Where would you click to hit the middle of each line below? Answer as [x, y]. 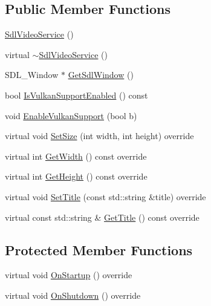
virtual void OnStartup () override [69, 275]
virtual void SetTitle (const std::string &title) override [105, 196]
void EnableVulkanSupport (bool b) [71, 115]
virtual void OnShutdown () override [73, 295]
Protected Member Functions [99, 249]
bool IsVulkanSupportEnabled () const [76, 95]
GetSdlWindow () [101, 75]
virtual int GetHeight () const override [76, 176]
